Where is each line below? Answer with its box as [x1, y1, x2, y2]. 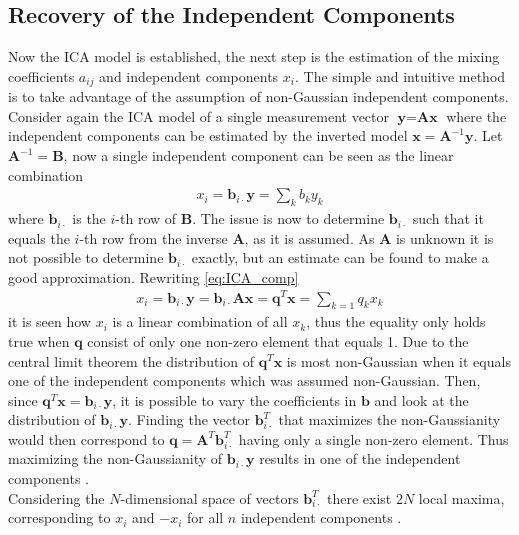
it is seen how [8, 311, 91, 332]
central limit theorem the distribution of [8, 350, 254, 371]
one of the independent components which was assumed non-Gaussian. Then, [8, 370, 481, 391]
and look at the [374, 389, 469, 410]
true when [8, 330, 70, 351]
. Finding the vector [128, 409, 250, 430]
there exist [326, 487, 392, 508]
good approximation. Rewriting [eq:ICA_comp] [8, 266, 299, 287]
